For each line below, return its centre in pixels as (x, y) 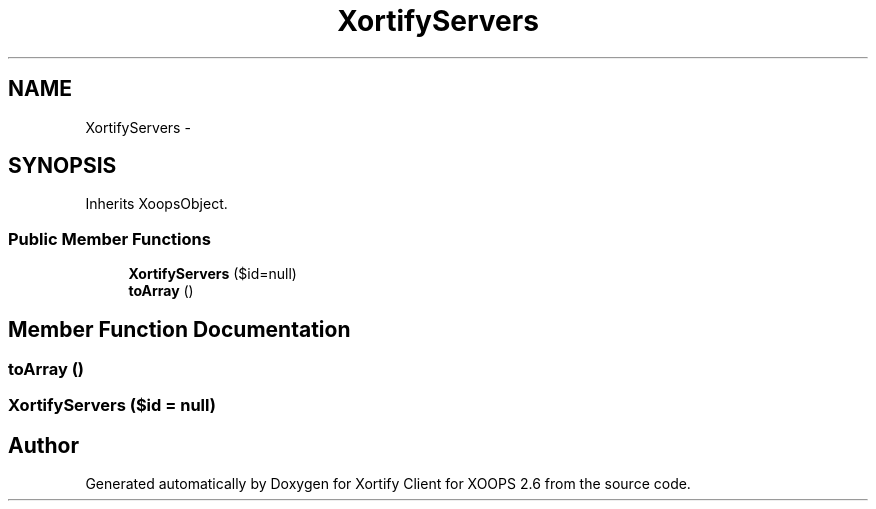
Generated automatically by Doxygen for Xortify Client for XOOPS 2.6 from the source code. (388, 484)
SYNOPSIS (62, 166)
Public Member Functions (109, 238)
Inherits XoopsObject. (156, 204)
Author (43, 445)
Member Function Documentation (179, 329)
